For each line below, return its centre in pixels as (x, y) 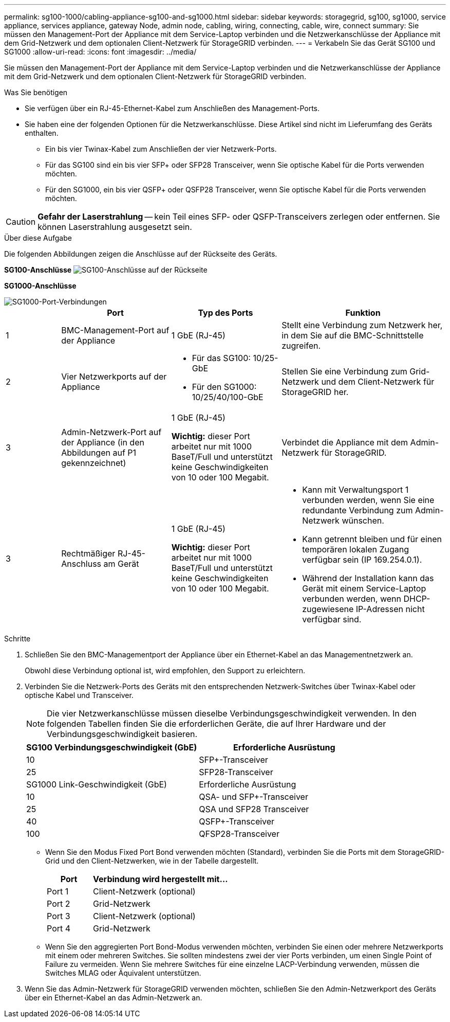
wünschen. (363, 521)
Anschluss (81, 564)
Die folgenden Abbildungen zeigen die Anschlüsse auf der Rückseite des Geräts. (141, 254)
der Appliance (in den (103, 442)
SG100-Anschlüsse (38, 270)
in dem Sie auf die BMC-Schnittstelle (353, 335)
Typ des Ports (226, 313)
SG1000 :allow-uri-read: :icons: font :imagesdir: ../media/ (100, 52)
